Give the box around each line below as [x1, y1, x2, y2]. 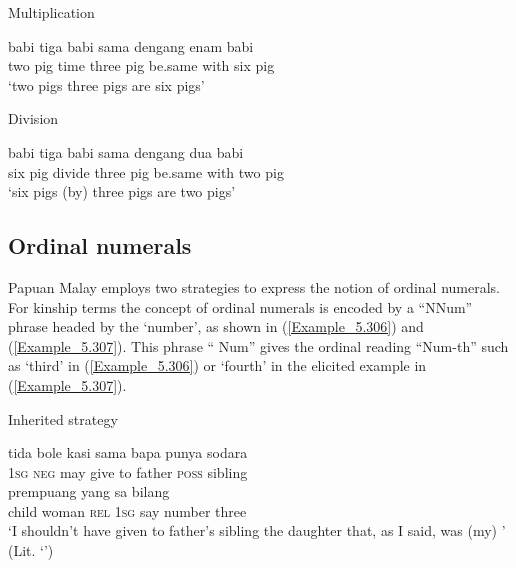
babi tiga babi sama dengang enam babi [8, 35, 254, 56]
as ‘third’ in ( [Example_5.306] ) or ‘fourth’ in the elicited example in [8, 355, 427, 376]
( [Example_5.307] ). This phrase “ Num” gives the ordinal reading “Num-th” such [8, 335, 509, 356]
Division [8, 108, 59, 129]
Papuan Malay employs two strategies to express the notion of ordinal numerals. [8, 276, 500, 297]
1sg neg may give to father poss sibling [8, 461, 248, 482]
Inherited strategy [8, 408, 118, 429]
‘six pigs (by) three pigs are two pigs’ [8, 181, 236, 202]
